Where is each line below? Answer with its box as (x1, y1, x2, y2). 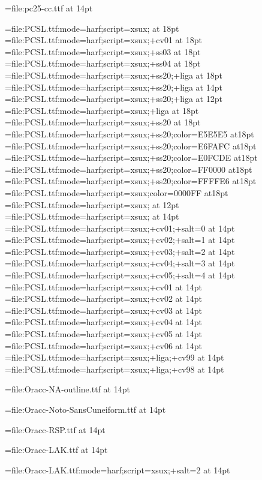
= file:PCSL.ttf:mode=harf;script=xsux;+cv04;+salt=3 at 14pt (5, 257, 235, 269)
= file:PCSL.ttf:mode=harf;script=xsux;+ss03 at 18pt (5, 45, 201, 58)
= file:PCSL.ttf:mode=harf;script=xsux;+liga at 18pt (5, 104, 199, 116)
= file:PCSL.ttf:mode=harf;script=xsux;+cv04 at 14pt (5, 316, 202, 328)
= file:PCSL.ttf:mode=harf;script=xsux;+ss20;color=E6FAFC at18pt (5, 139, 257, 152)
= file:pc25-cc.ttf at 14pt (5, 2, 93, 14)
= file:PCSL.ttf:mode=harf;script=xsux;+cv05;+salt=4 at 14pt (5, 269, 235, 281)
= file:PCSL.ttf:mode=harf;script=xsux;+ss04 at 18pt (5, 57, 201, 70)
